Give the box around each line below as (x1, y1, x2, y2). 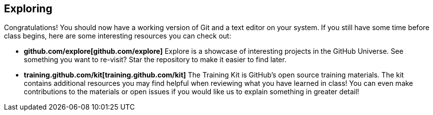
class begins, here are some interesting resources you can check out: (4, 32, 232, 40)
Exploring (4, 2, 53, 15)
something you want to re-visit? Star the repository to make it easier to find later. (24, 55, 287, 64)
